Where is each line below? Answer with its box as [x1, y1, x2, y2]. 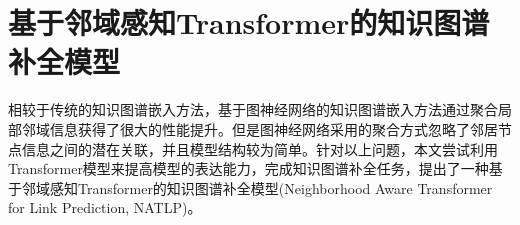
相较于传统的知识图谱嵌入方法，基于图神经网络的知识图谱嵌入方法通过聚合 [8, 99, 498, 120]
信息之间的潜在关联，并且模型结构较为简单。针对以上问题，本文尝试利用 [21, 138, 498, 159]
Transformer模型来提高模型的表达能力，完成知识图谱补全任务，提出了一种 [8, 158, 489, 179]
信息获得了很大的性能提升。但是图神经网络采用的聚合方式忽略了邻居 [49, 118, 498, 139]
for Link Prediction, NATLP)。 [8, 197, 202, 218]
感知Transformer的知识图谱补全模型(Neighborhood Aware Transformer [49, 177, 493, 198]
